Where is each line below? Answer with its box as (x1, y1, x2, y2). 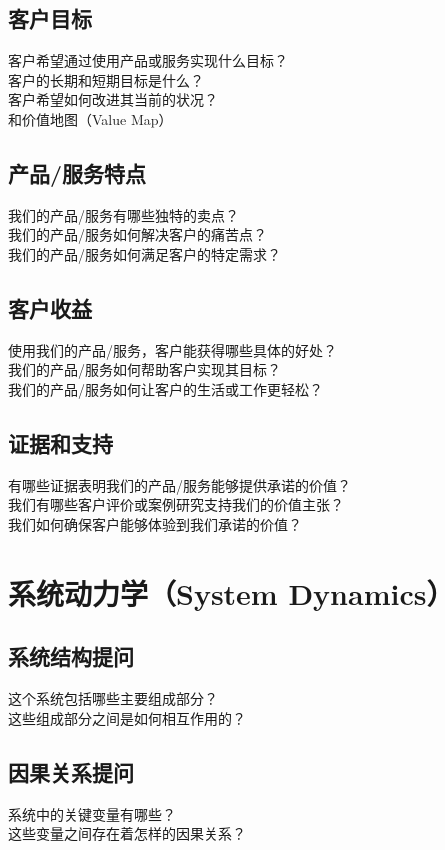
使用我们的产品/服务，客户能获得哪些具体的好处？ (8, 339, 337, 360)
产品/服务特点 (8, 157, 147, 188)
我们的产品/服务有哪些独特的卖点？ (8, 204, 239, 225)
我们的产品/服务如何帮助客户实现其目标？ (8, 359, 281, 380)
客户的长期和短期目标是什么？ (8, 69, 204, 90)
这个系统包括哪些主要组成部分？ (8, 688, 218, 709)
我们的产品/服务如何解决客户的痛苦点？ (8, 224, 267, 245)
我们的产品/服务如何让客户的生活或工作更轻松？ (8, 378, 323, 399)
